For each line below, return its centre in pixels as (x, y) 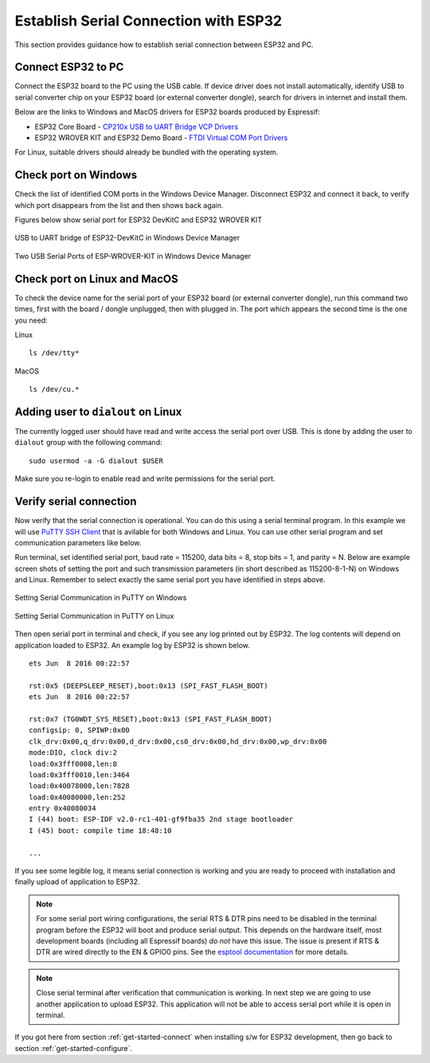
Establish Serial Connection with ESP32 (149, 21)
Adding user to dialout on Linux (98, 411)
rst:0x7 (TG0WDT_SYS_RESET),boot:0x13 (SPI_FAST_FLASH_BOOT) (150, 719)
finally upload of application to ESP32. (77, 882)
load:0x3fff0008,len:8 (73, 764)
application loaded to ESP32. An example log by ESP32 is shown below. (132, 645)
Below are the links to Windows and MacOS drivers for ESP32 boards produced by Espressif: (167, 112)
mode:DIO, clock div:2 (73, 753)
